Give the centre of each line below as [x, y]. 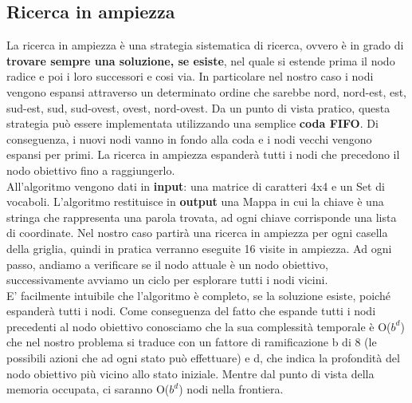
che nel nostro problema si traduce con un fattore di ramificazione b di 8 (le [192, 342]
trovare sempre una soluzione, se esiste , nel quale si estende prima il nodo [201, 60]
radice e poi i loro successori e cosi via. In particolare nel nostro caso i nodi [190, 76]
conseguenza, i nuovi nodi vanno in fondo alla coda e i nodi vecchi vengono [189, 138]
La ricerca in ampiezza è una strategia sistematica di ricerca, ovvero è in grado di [205, 45]
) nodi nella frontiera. [231, 389]
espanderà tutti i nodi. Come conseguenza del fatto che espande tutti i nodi [191, 311]
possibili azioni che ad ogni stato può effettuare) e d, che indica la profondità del [203, 358]
